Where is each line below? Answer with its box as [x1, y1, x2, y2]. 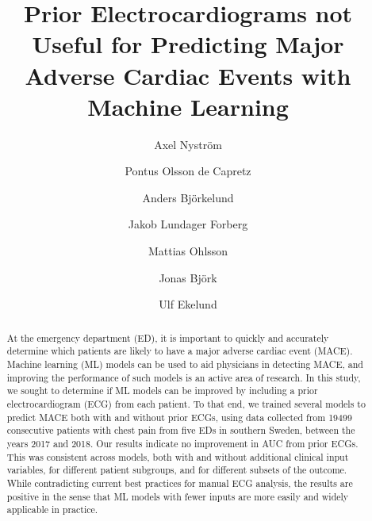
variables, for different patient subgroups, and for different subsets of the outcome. [6, 463, 347, 477]
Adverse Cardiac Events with [25, 59, 351, 91]
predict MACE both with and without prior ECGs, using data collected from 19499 [6, 410, 352, 423]
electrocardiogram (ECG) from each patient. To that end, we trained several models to [6, 396, 366, 410]
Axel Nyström [154, 136, 222, 152]
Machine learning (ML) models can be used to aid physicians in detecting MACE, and [6, 357, 363, 370]
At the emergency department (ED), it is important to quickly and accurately [6, 331, 329, 344]
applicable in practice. [6, 503, 98, 516]
